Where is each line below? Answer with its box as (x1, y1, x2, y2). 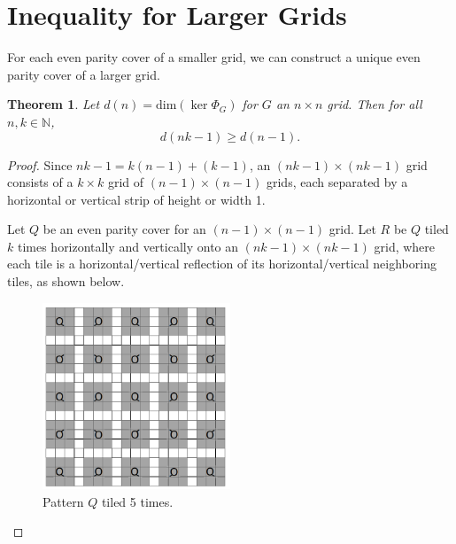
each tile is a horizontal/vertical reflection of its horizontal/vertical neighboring (7, 254, 437, 273)
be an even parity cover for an (43, 220, 206, 238)
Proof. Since (7, 155, 73, 174)
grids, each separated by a (266, 173, 408, 191)
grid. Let (328, 220, 376, 238)
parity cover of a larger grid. (7, 65, 160, 83)
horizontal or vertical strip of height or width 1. (7, 190, 266, 208)
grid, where (374, 237, 436, 255)
